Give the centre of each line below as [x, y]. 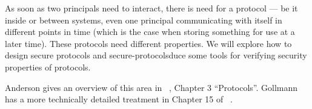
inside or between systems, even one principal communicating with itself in [144, 20]
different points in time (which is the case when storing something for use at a [150, 32]
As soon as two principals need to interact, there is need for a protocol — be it [151, 8]
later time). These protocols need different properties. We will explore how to [148, 43]
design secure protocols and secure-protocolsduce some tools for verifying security [156, 55]
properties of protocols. [48, 67]
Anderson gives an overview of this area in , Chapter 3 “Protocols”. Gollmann [151, 87]
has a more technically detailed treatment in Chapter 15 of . [119, 99]
